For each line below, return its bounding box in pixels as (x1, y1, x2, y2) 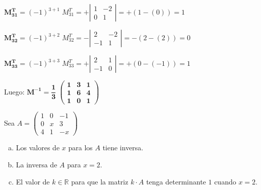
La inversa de (16, 159, 57, 169)
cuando (214, 176, 236, 186)
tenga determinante (146, 176, 206, 186)
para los (68, 142, 93, 153)
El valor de (16, 176, 50, 186)
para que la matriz (71, 176, 128, 186)
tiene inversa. (102, 142, 144, 153)
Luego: (4, 86, 25, 97)
